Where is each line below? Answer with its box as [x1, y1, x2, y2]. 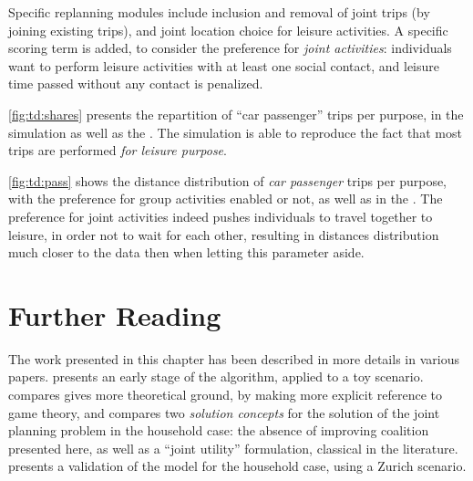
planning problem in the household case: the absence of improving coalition [8, 421, 429, 440]
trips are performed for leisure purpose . [8, 141, 227, 160]
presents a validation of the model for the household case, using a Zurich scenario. [8, 456, 467, 476]
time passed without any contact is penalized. [8, 74, 263, 93]
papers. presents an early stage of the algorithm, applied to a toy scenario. [8, 367, 424, 386]
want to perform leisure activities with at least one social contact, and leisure [8, 56, 440, 75]
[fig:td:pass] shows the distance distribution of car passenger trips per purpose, [8, 171, 447, 190]
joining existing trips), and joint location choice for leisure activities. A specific [8, 20, 448, 39]
